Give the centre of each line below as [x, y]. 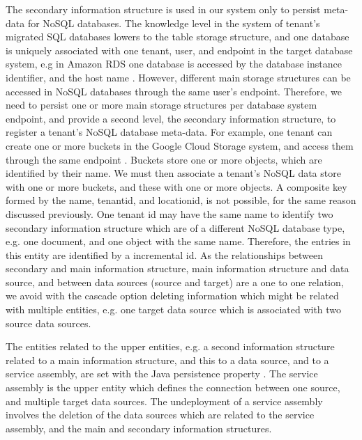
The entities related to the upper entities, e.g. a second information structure [170, 346]
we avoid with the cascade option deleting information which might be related [172, 296]
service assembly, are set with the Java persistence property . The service [162, 374]
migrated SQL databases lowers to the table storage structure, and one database [178, 37]
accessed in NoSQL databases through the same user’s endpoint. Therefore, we [174, 91]
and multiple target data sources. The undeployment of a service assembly [164, 401]
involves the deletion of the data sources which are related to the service [160, 415]
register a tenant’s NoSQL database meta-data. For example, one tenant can [169, 132]
